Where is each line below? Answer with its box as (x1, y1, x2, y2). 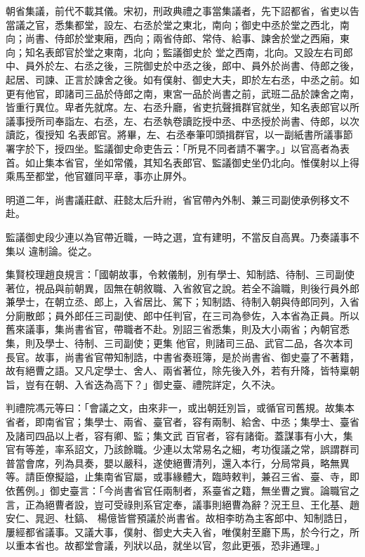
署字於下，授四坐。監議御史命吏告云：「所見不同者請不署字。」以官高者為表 (6, 140, 350, 155)
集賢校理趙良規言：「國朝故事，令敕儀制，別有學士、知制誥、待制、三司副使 (6, 267, 354, 282)
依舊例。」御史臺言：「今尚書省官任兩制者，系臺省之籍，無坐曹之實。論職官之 (6, 483, 359, 497)
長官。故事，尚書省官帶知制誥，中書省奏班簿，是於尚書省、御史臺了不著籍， (6, 349, 359, 364)
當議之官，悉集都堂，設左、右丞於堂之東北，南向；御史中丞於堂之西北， (6, 17, 340, 32)
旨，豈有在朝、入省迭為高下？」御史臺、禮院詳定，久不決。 (6, 376, 281, 391)
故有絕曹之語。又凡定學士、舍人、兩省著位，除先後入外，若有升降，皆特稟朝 (6, 363, 359, 378)
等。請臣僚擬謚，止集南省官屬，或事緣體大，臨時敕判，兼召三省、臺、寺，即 (6, 469, 359, 484)
